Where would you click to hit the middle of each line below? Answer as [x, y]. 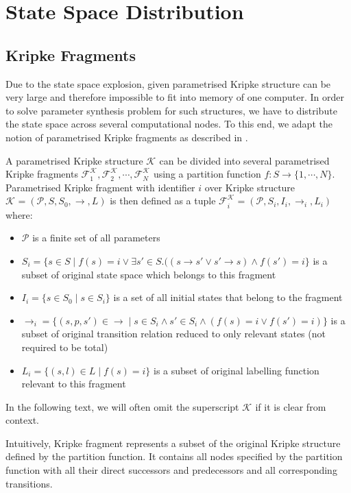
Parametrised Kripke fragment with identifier [100, 187]
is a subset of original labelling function [237, 370]
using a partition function [207, 174]
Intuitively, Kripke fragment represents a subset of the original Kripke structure [173, 443]
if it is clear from [291, 406]
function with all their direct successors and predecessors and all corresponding [171, 470]
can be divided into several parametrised [244, 160]
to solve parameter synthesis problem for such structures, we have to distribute [171, 110]
